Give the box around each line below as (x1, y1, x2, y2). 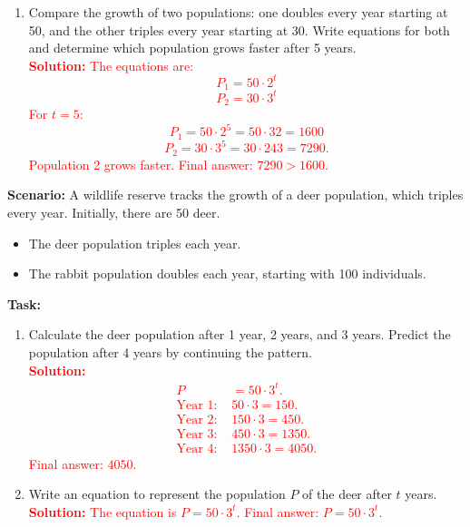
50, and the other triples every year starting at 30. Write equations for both (28, 20, 450, 39)
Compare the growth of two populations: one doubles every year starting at (28, 3, 448, 21)
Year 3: (176, 427, 218, 441)
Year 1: (176, 398, 218, 412)
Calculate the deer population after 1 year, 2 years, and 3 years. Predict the (28, 325, 451, 344)
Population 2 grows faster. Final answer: (28, 154, 253, 173)
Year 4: (176, 442, 218, 455)
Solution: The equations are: (28, 55, 194, 74)
